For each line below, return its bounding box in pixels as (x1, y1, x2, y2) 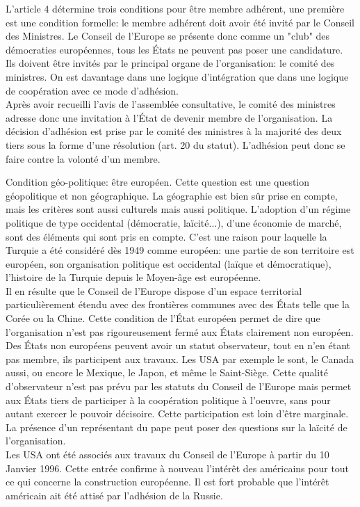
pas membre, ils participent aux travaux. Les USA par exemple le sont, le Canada (6, 351, 354, 366)
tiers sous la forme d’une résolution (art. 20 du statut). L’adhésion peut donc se (6, 137, 345, 152)
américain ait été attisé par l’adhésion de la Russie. (6, 488, 223, 502)
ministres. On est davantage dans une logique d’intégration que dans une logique (6, 69, 349, 83)
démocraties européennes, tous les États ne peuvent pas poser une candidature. (6, 42, 343, 56)
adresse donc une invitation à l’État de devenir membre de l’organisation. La (6, 110, 333, 124)
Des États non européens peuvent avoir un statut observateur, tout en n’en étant (6, 338, 350, 353)
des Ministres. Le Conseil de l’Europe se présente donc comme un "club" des (6, 29, 330, 43)
